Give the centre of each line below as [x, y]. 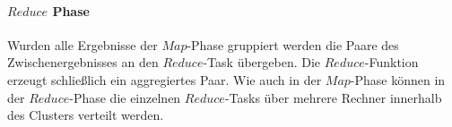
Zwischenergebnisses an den [83, 62]
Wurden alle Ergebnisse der [83, 44]
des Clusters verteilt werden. [86, 115]
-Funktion [391, 62]
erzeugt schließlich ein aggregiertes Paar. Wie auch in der [165, 79]
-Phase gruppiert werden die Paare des [293, 44]
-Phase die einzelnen [125, 97]
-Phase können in [398, 79]
